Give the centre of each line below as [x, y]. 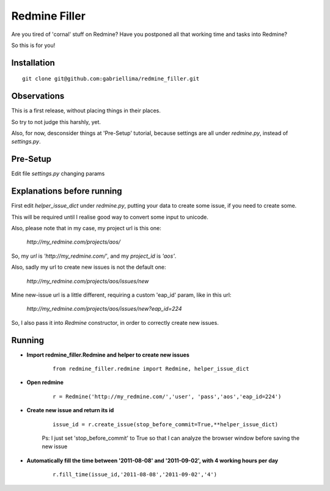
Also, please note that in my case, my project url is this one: [86, 228]
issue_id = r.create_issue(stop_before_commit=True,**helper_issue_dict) [166, 424]
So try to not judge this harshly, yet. [56, 122]
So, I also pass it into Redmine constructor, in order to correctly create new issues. [115, 322]
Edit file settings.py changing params [58, 173]
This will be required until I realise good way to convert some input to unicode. [110, 217]
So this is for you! [33, 45]
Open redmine [45, 382]
